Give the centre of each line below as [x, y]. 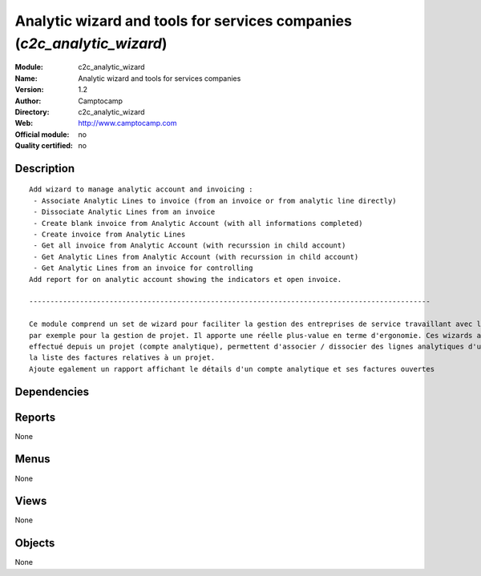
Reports [35, 417]
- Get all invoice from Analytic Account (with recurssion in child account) [190, 246]
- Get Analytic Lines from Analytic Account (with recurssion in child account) [196, 257]
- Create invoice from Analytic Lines [109, 235]
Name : [26, 78]
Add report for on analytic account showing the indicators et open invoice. [186, 279]
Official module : [42, 134]
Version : [29, 90]
